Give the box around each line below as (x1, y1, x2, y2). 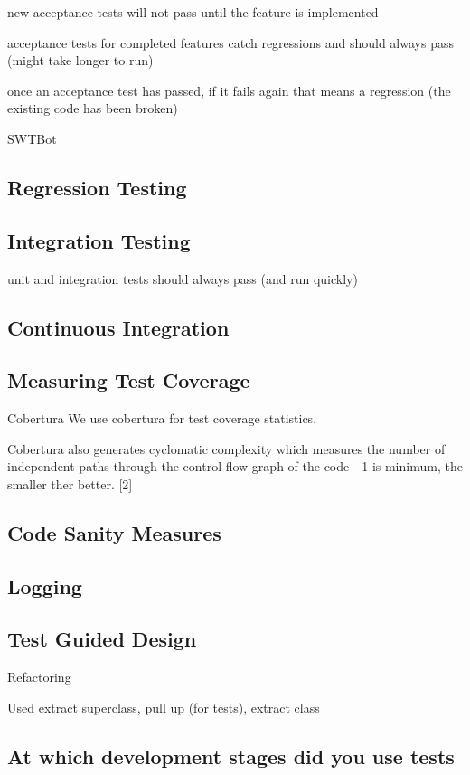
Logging (7, 572, 82, 600)
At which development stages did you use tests (7, 742, 455, 770)
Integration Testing (7, 226, 191, 254)
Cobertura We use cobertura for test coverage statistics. (7, 409, 317, 428)
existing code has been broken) (7, 99, 178, 118)
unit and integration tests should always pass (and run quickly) (7, 269, 358, 288)
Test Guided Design (7, 625, 197, 653)
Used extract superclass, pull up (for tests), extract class (7, 697, 320, 716)
